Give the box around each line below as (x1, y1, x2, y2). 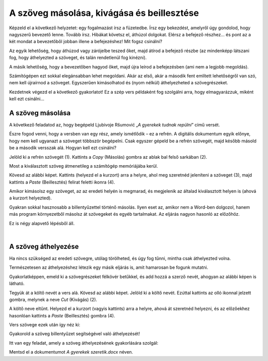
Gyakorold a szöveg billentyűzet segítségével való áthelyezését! (9, 331, 140, 337)
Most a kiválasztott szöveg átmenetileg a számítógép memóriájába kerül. (9, 163, 158, 169)
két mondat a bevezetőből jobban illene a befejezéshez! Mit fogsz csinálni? (9, 39, 162, 45)
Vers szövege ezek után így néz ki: (9, 322, 80, 328)
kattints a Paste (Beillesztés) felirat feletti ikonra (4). (9, 179, 115, 185)
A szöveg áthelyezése (9, 242, 79, 250)
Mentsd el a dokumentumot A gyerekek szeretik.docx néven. (9, 349, 134, 355)
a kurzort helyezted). (9, 195, 52, 201)
